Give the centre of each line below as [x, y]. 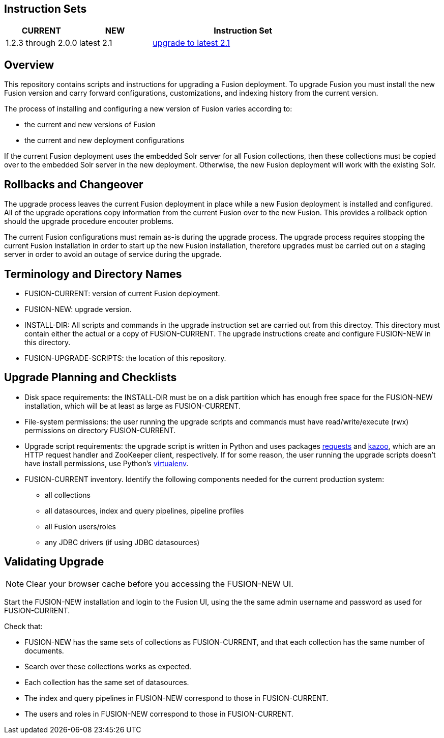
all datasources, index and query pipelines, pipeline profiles [144, 510]
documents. [44, 650]
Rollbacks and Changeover [74, 184]
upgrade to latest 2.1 [191, 43]
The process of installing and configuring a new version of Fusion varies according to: [148, 109]
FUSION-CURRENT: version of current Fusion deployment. [122, 293]
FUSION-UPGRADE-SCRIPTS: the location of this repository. [125, 358]
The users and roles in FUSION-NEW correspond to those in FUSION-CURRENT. [159, 714]
